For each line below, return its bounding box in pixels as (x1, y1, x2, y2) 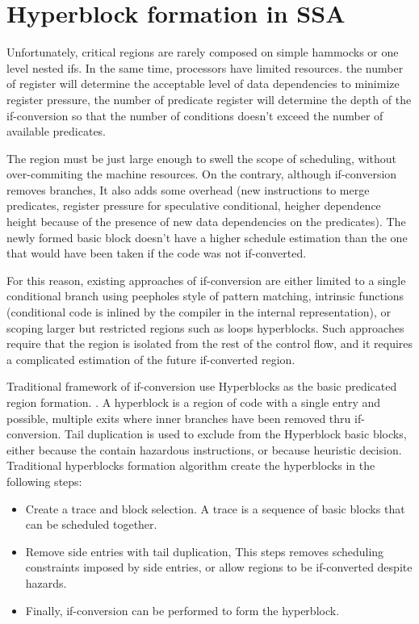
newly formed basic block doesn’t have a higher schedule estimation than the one (6, 228, 408, 245)
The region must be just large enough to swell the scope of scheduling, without (6, 149, 397, 166)
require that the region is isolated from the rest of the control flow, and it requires (6, 335, 413, 352)
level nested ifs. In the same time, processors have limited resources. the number (6, 59, 404, 76)
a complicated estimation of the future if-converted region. (6, 350, 295, 367)
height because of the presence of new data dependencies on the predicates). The (6, 213, 406, 230)
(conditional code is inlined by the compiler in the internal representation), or (6, 304, 391, 320)
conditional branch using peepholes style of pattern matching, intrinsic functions (6, 287, 404, 304)
